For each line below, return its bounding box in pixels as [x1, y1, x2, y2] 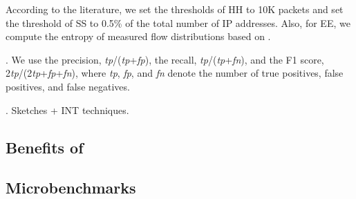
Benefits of [6, 136, 84, 158]
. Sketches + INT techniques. [6, 102, 129, 117]
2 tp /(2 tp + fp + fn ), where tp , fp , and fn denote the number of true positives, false [6, 66, 344, 80]
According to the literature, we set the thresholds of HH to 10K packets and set [6, 2, 344, 16]
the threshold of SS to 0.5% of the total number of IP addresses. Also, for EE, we [6, 15, 350, 30]
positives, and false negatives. [6, 79, 130, 93]
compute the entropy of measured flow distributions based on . [6, 29, 271, 44]
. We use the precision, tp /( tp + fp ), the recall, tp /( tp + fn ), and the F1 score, [6, 52, 324, 66]
